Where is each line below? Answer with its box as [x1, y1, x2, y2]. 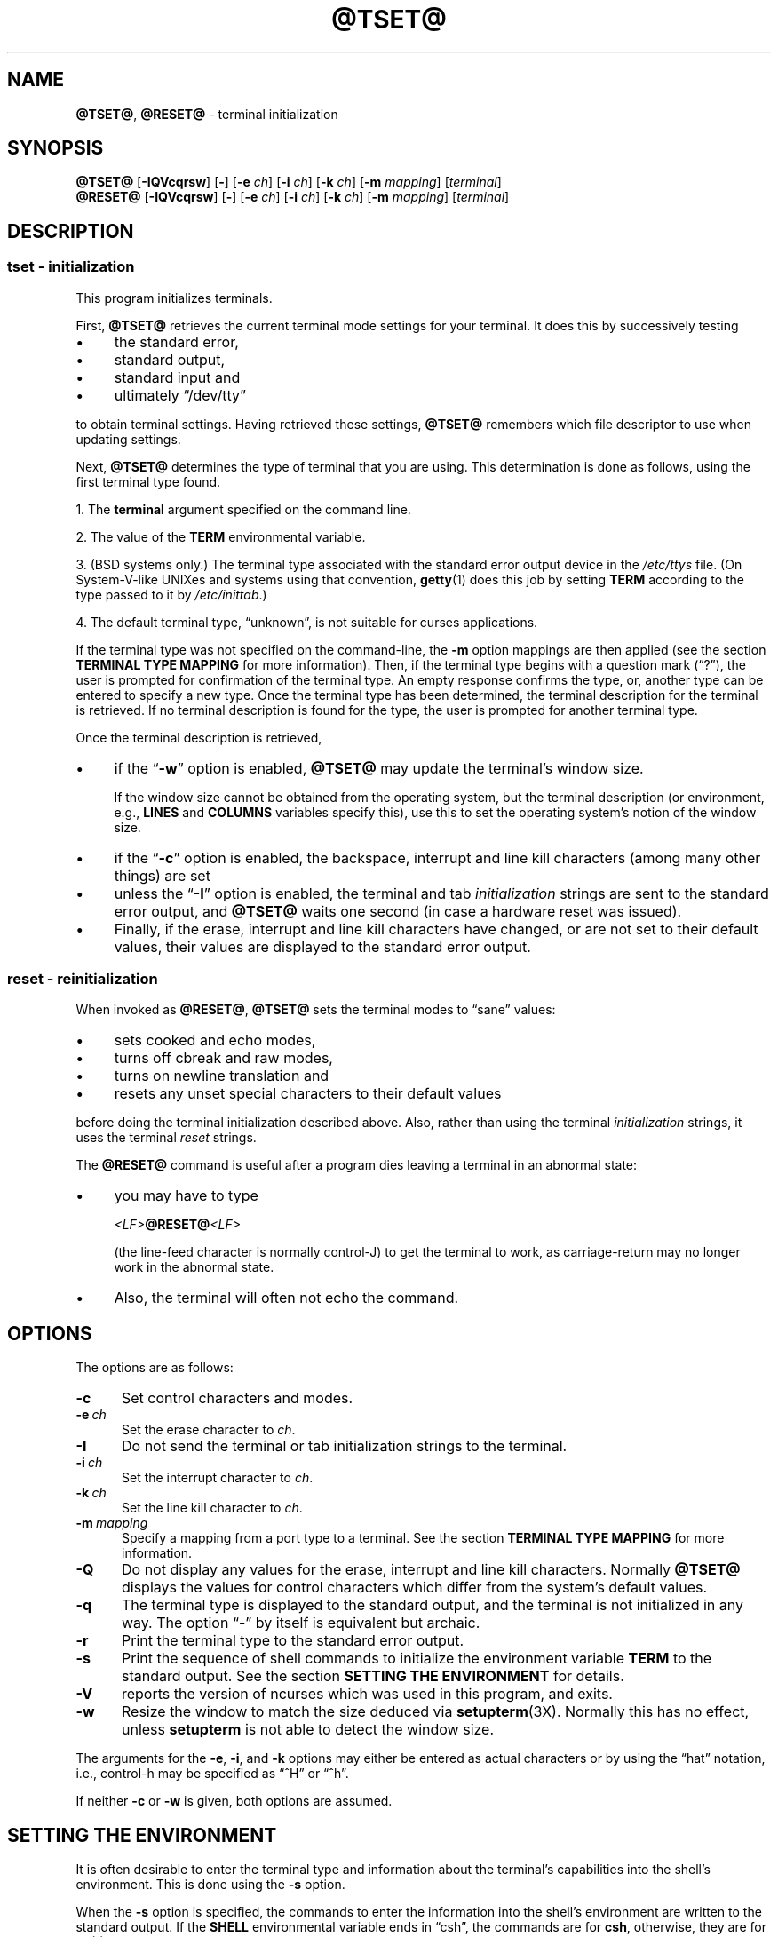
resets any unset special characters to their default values [114, 1084, 502, 1103]
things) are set [114, 866, 210, 885]
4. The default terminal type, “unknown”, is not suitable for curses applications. [75, 614, 538, 630]
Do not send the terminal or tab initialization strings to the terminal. [121, 1437, 568, 1456]
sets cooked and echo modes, [114, 1031, 316, 1050]
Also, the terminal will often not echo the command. [114, 1289, 459, 1307]
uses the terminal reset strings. [75, 1130, 257, 1146]
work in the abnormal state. [114, 1259, 274, 1275]
